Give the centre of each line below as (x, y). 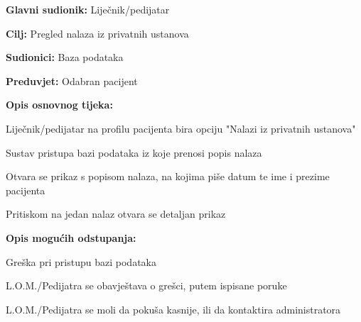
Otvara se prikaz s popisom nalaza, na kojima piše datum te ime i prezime (168, 176)
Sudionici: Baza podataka (65, 57)
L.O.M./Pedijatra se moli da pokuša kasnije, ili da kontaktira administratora (173, 309)
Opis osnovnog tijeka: (59, 105)
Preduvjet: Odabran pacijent (72, 80)
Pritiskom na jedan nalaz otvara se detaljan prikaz (116, 214)
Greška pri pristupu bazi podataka (81, 261)
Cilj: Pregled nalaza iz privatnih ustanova (97, 33)
